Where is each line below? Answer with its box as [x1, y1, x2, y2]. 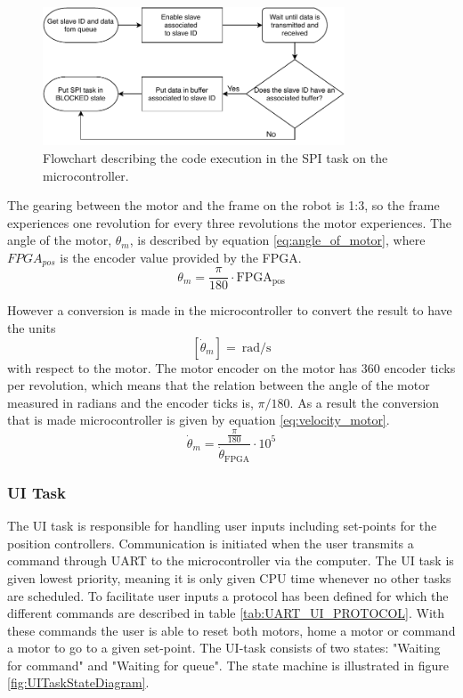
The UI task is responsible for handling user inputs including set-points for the [7, 516, 437, 535]
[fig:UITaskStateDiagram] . [7, 673, 150, 692]
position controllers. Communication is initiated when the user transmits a [7, 533, 414, 552]
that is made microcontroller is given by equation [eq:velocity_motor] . [7, 410, 390, 429]
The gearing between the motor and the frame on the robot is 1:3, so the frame [7, 196, 440, 215]
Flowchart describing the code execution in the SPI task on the [43, 148, 388, 166]
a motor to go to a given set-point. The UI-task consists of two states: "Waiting [7, 638, 441, 657]
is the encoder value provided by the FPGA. [60, 248, 302, 266]
